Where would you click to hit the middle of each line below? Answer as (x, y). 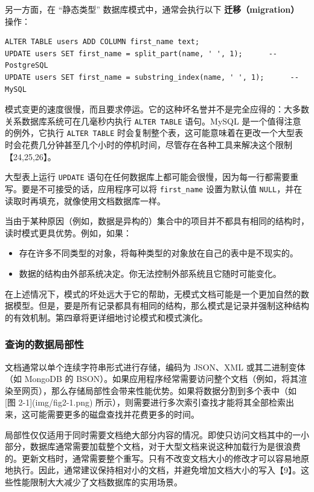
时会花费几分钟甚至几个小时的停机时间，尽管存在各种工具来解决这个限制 (149, 145)
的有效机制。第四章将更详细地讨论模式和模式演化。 (106, 317)
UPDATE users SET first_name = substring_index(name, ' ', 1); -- (152, 77)
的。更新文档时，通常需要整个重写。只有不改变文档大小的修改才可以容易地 (153, 458)
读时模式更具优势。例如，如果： (68, 232)
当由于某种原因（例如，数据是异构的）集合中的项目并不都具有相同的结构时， (157, 221)
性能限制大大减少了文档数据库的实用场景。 (98, 481)
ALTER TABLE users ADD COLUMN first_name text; (102, 42)
